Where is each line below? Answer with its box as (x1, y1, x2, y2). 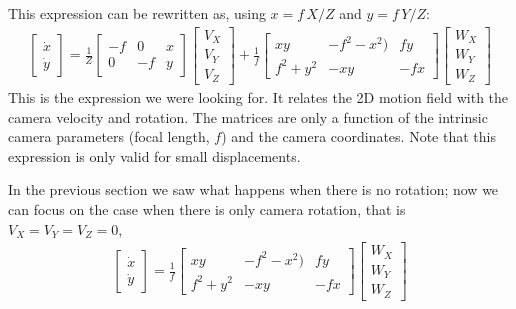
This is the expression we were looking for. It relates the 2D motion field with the (8, 87, 509, 108)
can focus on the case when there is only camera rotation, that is (8, 199, 406, 220)
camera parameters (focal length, (8, 126, 210, 147)
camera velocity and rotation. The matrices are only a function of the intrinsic (8, 106, 488, 127)
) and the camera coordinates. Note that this (221, 126, 496, 147)
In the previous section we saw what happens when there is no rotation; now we (8, 179, 499, 200)
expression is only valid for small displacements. (8, 145, 301, 166)
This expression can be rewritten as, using (8, 3, 266, 23)
